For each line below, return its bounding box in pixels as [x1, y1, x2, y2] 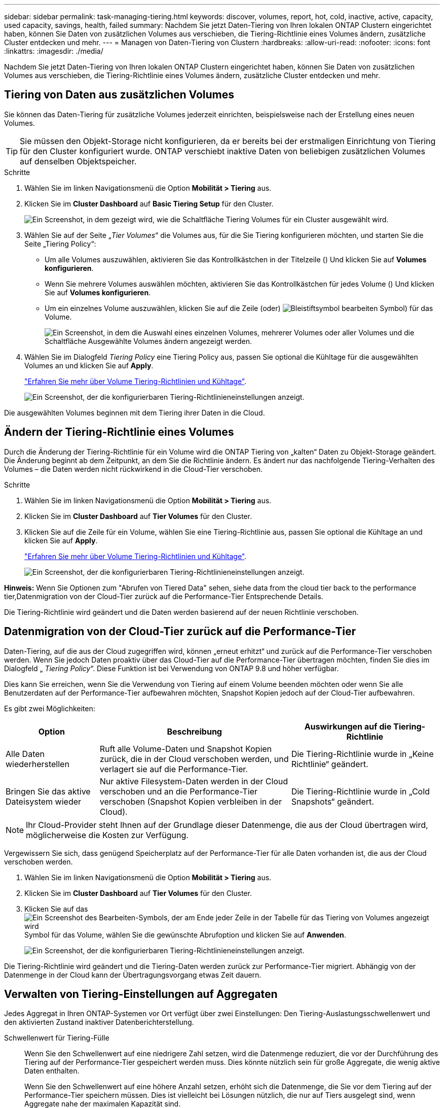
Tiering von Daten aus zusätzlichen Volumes [4, 88, 235, 101]
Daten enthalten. [24, 1066, 80, 1076]
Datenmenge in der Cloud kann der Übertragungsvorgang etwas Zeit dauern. [4, 970, 262, 979]
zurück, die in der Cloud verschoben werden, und [99, 753, 289, 764]
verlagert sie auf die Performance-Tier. [99, 764, 248, 774]
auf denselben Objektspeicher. [20, 156, 137, 166]
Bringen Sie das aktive [6, 786, 91, 797]
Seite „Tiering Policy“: [24, 239, 96, 248]
